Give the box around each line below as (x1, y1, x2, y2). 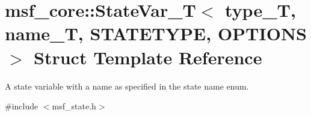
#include (5, 100, 38, 112)
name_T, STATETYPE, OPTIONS (5, 21, 307, 46)
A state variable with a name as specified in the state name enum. (5, 79, 249, 92)
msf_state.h (52, 100, 96, 112)
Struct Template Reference (34, 44, 262, 69)
